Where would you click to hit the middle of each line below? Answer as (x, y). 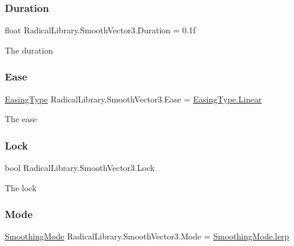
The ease (21, 119)
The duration (29, 50)
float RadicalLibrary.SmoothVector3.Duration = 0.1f (100, 30)
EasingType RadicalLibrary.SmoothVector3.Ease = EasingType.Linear (133, 99)
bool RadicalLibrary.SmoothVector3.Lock (80, 168)
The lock (21, 187)
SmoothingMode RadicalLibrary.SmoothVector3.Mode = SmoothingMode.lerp (147, 236)
